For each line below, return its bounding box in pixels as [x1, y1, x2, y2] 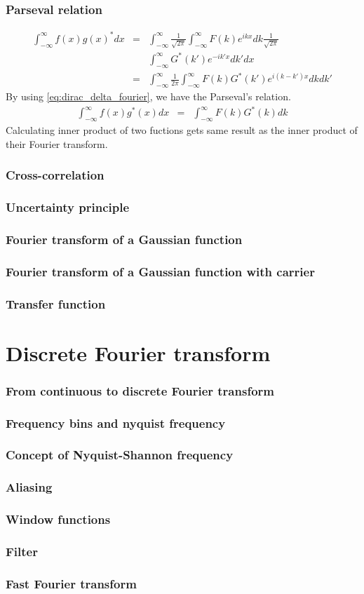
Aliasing [6, 478, 53, 496]
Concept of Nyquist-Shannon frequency [6, 446, 234, 464]
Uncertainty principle [6, 198, 130, 215]
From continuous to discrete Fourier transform [6, 382, 274, 399]
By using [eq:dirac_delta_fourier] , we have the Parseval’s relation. [6, 89, 291, 104]
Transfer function [6, 295, 106, 312]
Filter [6, 542, 38, 560]
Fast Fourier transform [6, 574, 137, 592]
